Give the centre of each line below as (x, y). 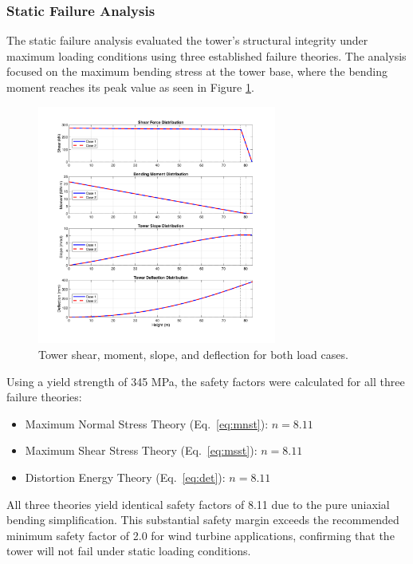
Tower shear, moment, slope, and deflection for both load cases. (193, 354)
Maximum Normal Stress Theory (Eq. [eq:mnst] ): (147, 423)
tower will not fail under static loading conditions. (129, 551)
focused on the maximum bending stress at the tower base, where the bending (197, 71)
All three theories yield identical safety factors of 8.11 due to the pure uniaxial (198, 504)
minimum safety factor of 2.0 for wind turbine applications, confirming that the (201, 535)
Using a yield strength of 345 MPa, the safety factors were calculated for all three (206, 381)
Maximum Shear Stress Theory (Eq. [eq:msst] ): (141, 450)
